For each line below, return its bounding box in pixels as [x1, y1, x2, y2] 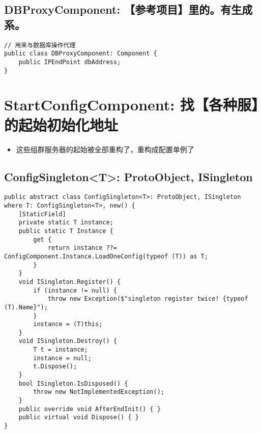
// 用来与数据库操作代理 [4, 41, 76, 49]
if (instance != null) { [33, 286, 117, 294]
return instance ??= [47, 244, 117, 252]
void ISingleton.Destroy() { [18, 337, 117, 345]
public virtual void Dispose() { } [18, 414, 139, 421]
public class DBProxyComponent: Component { [4, 50, 157, 57]
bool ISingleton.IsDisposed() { [18, 380, 128, 387]
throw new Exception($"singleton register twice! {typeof [47, 295, 248, 303]
